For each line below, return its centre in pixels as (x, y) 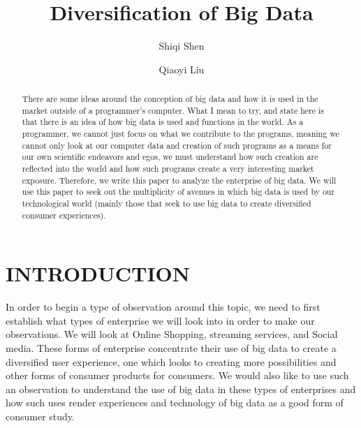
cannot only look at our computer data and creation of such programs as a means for (177, 145)
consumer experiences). (64, 215)
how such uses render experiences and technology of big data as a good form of (175, 403)
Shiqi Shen (182, 46)
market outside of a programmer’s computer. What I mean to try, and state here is (173, 110)
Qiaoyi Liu (182, 69)
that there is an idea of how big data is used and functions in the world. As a (163, 122)
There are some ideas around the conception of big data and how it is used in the (170, 99)
